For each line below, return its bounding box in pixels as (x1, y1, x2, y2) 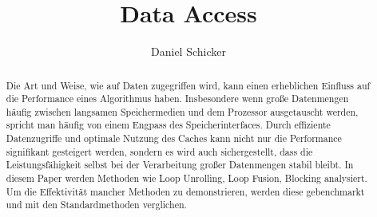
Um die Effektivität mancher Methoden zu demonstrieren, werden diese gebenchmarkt (6, 184, 365, 198)
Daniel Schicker (151, 43, 226, 60)
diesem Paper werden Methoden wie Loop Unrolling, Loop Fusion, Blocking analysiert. (6, 172, 367, 185)
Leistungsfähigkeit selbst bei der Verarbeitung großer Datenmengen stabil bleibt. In (6, 158, 354, 172)
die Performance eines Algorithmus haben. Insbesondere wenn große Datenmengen (6, 92, 349, 105)
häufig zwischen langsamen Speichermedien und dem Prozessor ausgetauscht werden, (6, 105, 359, 118)
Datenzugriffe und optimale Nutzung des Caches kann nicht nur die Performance (6, 132, 342, 145)
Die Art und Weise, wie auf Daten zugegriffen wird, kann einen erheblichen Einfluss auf (6, 78, 371, 92)
